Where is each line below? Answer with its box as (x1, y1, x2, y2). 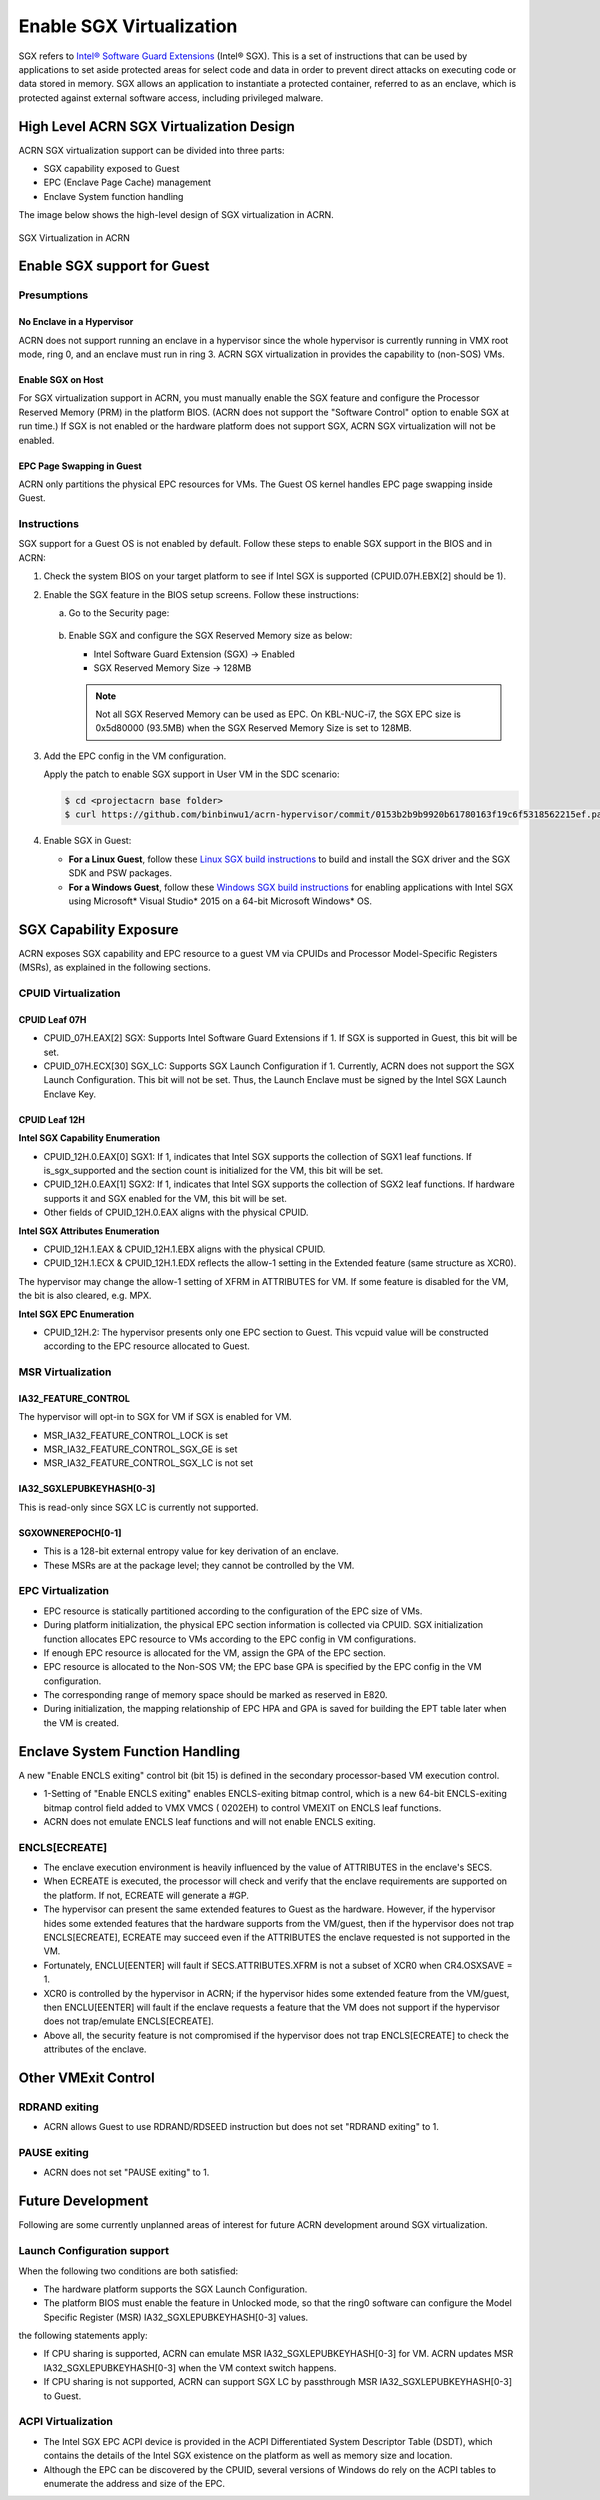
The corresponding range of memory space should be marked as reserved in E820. (43, 1689, 388, 1701)
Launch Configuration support (18, 2244, 170, 2258)
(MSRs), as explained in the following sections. (18, 961, 211, 974)
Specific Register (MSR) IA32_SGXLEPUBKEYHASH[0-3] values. (43, 2311, 309, 2323)
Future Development (18, 2193, 149, 2210)
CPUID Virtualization (18, 986, 121, 1000)
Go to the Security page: (68, 606, 170, 619)
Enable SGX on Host (18, 373, 104, 385)
